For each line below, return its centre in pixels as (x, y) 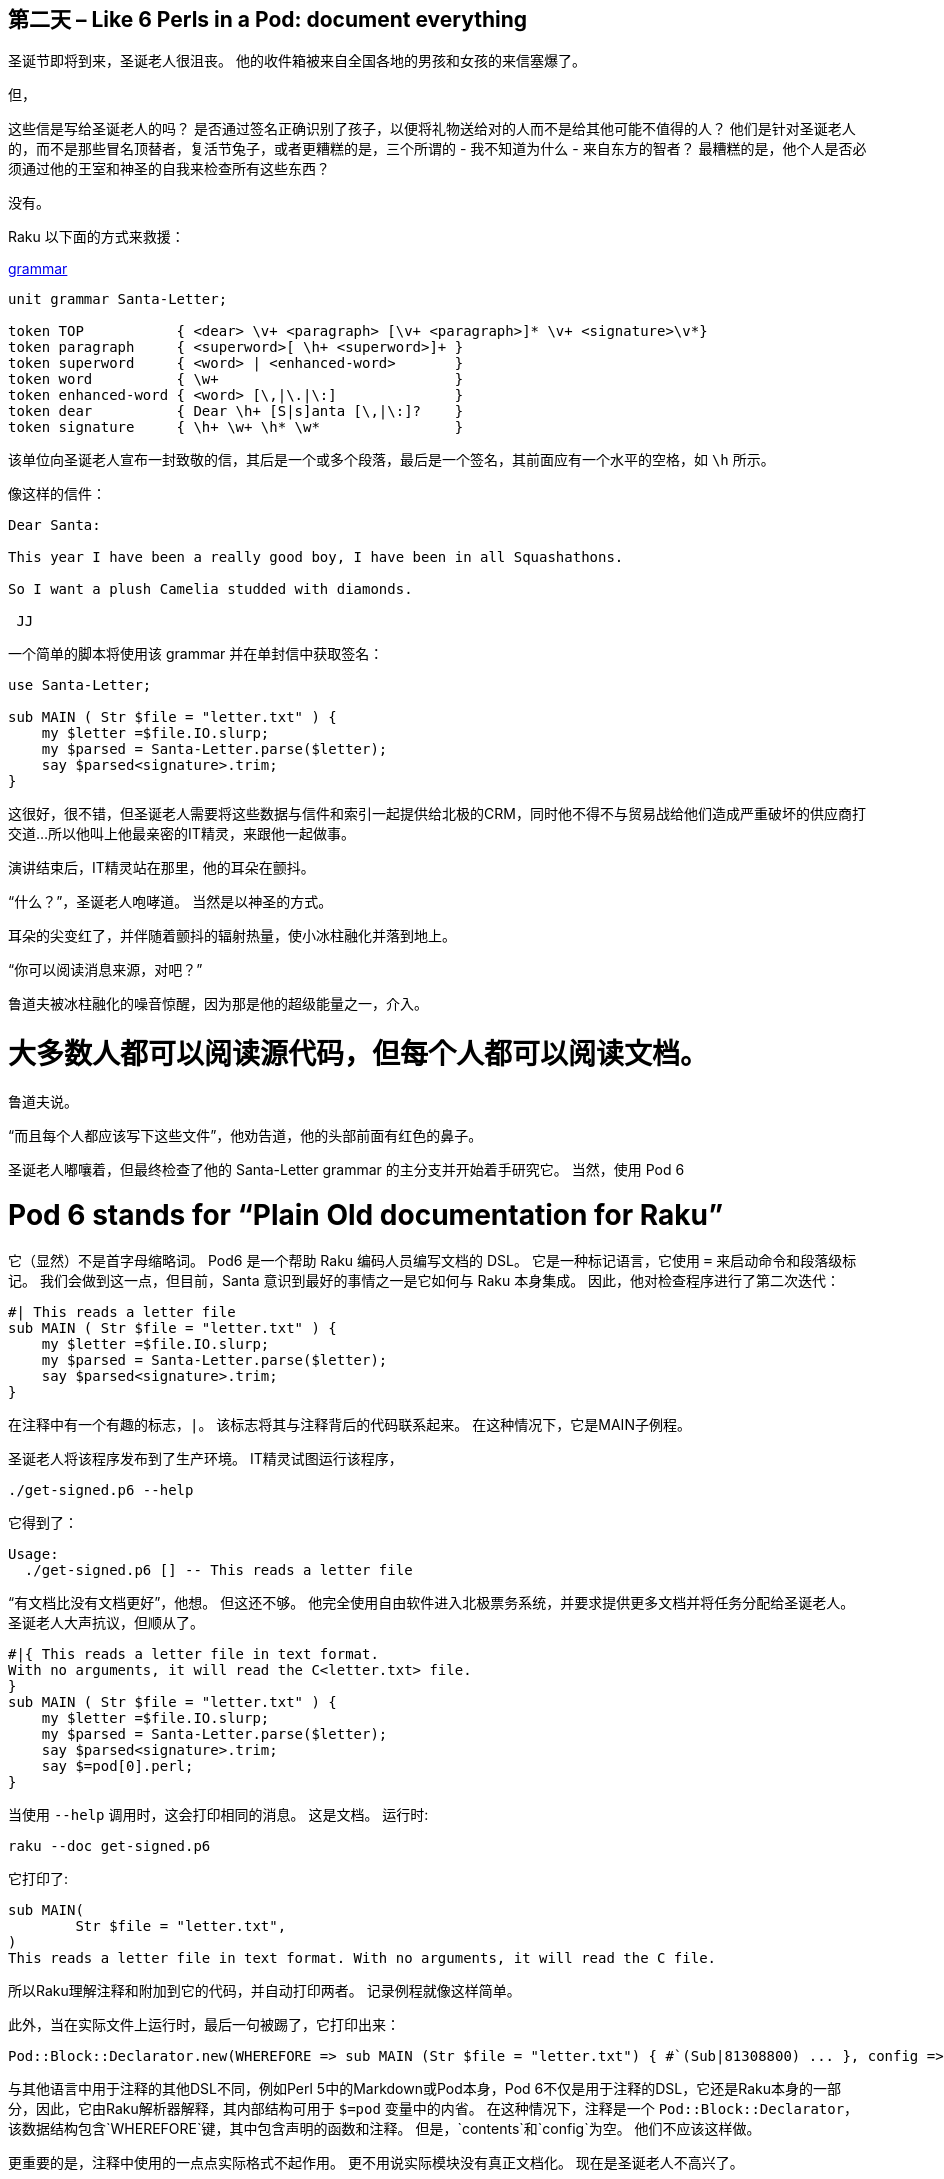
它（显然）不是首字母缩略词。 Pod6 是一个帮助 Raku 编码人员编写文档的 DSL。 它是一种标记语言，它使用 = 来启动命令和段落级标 (432, 1261)
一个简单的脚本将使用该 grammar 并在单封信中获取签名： (196, 654)
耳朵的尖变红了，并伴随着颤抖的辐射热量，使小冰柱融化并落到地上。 (232, 936)
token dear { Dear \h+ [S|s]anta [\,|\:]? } (236, 411)
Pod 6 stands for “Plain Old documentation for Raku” (366, 1214)
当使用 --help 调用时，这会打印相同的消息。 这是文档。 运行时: (218, 1815)
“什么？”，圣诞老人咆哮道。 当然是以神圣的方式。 (170, 902)
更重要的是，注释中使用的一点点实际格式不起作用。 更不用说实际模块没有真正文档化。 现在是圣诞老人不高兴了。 (376, 2163)
